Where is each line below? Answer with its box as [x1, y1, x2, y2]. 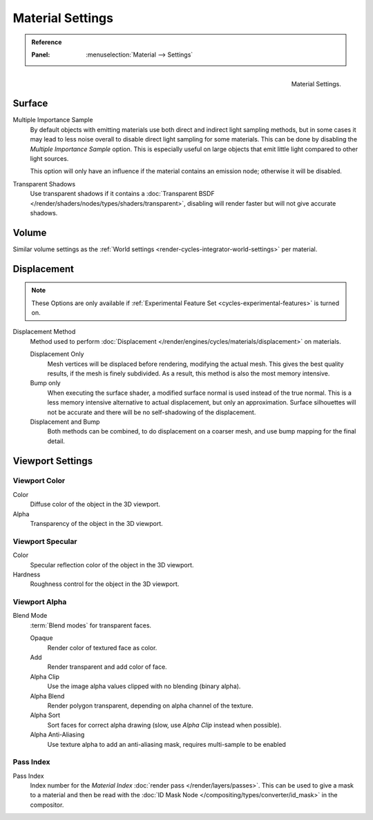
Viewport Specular [12, 536, 77, 546]
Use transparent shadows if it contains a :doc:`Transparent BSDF [30, 190, 215, 198]
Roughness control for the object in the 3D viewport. [30, 580, 180, 588]
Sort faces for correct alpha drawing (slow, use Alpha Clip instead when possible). [47, 721, 282, 729]
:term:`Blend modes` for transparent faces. [30, 621, 152, 629]
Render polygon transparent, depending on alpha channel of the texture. [47, 701, 254, 710]
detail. [47, 437, 66, 445]
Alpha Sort [30, 711, 61, 719]
